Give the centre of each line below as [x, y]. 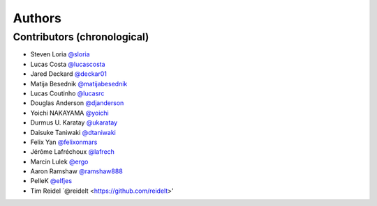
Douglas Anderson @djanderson [77, 103]
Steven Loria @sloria [60, 54]
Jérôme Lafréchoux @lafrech [73, 152]
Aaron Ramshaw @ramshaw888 [77, 171]
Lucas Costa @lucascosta [68, 64]
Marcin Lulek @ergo [59, 161]
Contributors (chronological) [81, 37]
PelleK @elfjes [51, 181]
